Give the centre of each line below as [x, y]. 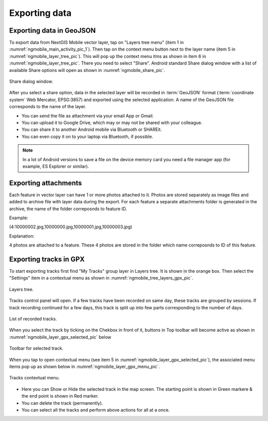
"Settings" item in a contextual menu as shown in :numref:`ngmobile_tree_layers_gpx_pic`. [101, 278]
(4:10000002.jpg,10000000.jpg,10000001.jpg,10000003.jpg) [71, 227]
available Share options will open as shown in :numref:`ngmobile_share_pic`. [87, 70]
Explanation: [22, 236]
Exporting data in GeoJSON [53, 30]
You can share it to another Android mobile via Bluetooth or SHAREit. [92, 129]
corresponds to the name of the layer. [48, 107]
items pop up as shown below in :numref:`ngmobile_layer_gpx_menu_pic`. [85, 366]
